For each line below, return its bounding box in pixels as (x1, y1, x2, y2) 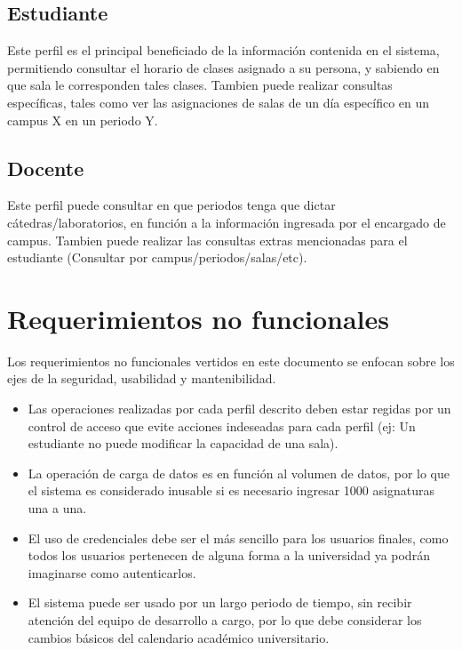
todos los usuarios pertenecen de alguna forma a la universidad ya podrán (28, 546, 430, 565)
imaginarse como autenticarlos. (28, 563, 196, 582)
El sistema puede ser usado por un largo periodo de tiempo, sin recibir (28, 593, 412, 612)
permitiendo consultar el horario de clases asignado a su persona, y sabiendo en (7, 58, 440, 76)
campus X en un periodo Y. (7, 110, 158, 129)
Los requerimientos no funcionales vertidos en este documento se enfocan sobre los (7, 351, 455, 370)
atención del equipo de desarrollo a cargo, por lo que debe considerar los (28, 611, 422, 629)
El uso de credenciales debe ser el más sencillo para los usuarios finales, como (28, 528, 449, 547)
